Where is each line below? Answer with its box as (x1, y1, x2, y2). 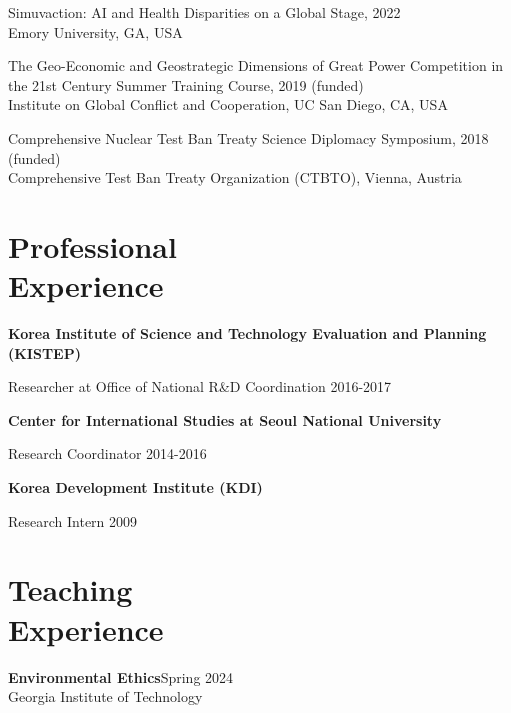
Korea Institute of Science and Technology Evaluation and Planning (8, 323, 487, 344)
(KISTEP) (8, 342, 81, 363)
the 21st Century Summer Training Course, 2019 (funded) (8, 74, 364, 95)
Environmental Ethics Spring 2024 (8, 666, 234, 687)
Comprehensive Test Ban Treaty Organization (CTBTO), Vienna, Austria (8, 167, 462, 188)
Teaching (8, 569, 133, 610)
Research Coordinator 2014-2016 (8, 443, 207, 464)
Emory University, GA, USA (8, 21, 183, 42)
